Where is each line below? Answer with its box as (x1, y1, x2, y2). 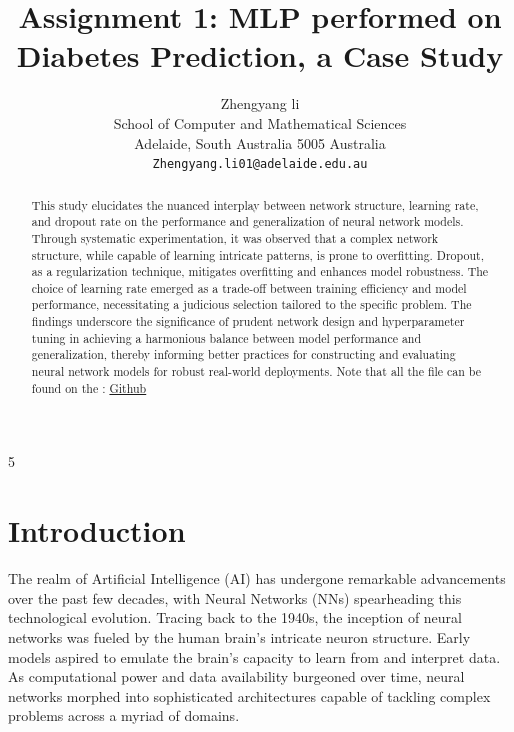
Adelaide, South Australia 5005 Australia (134, 132, 386, 153)
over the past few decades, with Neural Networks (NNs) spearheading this (8, 587, 462, 608)
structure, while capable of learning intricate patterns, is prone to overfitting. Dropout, (31, 246, 484, 263)
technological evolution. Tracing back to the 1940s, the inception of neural (8, 607, 463, 628)
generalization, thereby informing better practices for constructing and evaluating (31, 346, 456, 363)
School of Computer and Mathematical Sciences (113, 112, 407, 133)
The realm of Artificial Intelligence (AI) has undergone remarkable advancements (8, 568, 506, 589)
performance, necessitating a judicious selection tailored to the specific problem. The (31, 296, 472, 313)
